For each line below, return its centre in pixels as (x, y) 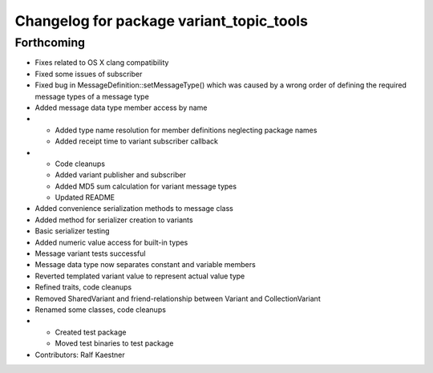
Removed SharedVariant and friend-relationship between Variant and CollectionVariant (178, 298)
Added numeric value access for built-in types (111, 242)
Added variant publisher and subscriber (120, 175)
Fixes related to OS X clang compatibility (102, 63)
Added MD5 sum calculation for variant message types (146, 186)
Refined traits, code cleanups (83, 287)
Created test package (91, 332)
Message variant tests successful (90, 253)
